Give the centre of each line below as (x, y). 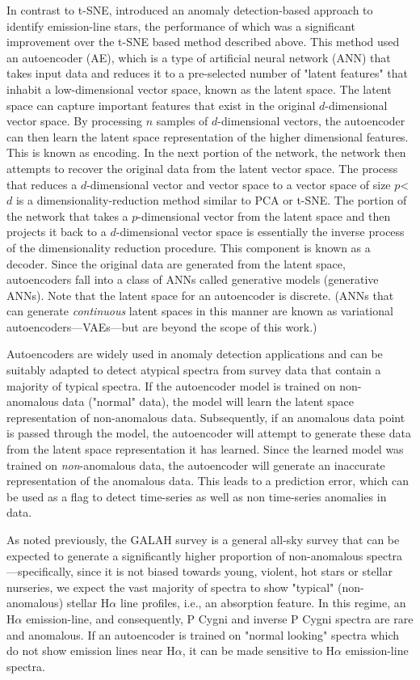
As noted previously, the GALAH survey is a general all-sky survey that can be (203, 539)
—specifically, (40, 571)
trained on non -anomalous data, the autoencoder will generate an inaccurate (196, 465)
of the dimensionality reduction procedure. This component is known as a (189, 247)
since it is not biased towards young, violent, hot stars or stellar (235, 571)
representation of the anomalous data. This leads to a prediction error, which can (208, 481)
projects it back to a (57, 232)
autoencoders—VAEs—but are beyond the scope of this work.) (162, 326)
